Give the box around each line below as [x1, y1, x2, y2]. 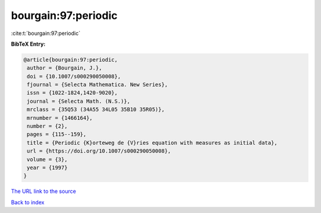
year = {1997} [27, 164, 68, 171]
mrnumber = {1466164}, [27, 115, 93, 121]
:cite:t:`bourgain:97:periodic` [11, 30, 80, 37]
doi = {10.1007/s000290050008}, [27, 73, 121, 80]
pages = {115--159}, [27, 131, 87, 138]
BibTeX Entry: [11, 40, 46, 47]
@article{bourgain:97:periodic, [23, 56, 118, 63]
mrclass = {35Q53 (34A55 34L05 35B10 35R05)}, [27, 106, 165, 113]
